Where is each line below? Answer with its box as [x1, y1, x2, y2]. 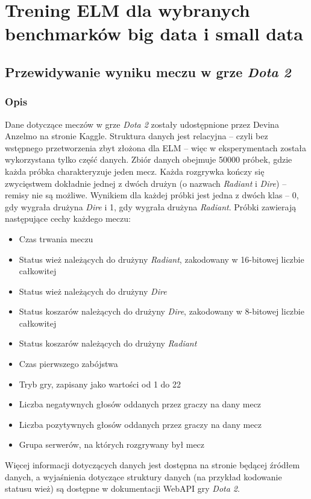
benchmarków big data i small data [5, 21, 304, 46]
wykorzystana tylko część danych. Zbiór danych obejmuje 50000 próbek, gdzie [5, 153, 292, 166]
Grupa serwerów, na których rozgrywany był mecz [19, 438, 205, 451]
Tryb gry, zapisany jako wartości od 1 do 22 [19, 377, 181, 390]
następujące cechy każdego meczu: [5, 212, 131, 225]
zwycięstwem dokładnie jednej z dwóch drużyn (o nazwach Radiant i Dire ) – [5, 177, 287, 189]
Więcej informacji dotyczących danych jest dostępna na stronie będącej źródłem [5, 459, 300, 471]
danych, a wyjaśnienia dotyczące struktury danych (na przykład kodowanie [5, 470, 282, 483]
